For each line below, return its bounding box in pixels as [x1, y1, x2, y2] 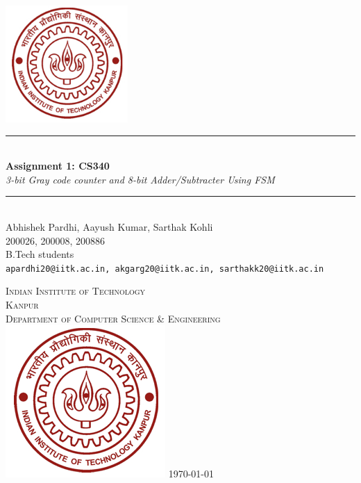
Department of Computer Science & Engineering [6, 311, 221, 325]
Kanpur [6, 297, 39, 311]
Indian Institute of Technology [6, 284, 146, 298]
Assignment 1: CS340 [6, 158, 110, 173]
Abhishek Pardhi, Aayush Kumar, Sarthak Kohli [6, 219, 213, 234]
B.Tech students [6, 247, 74, 261]
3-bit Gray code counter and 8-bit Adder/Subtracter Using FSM [6, 172, 275, 186]
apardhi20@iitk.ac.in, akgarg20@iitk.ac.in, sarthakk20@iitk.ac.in [6, 263, 324, 274]
